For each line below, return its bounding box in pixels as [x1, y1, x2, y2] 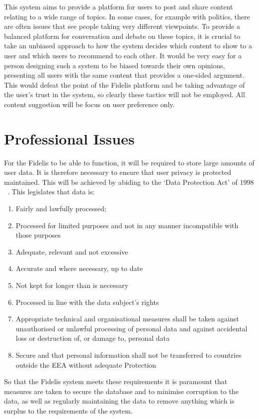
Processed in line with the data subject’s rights [15, 296, 159, 307]
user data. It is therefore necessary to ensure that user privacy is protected [4, 167, 231, 177]
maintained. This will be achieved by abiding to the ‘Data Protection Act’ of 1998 [4, 176, 254, 187]
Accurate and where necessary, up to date [15, 263, 143, 274]
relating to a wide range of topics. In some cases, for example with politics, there [4, 11, 250, 21]
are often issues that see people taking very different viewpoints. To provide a [4, 21, 240, 31]
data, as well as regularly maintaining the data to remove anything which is [4, 396, 235, 406]
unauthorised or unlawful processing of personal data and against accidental [15, 323, 248, 333]
